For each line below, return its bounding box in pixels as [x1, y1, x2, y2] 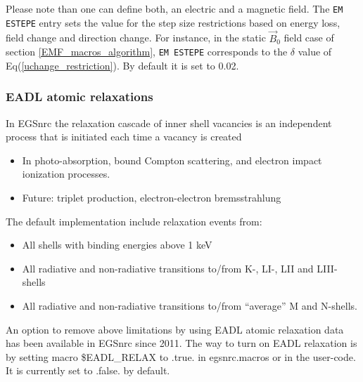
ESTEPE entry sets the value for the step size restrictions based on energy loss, [6, 15, 340, 29]
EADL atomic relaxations [6, 88, 153, 105]
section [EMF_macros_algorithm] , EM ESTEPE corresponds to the [6, 44, 288, 59]
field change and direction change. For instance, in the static [6, 30, 266, 45]
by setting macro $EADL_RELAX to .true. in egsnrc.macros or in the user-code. [6, 349, 356, 364]
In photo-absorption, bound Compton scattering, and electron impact [22, 152, 322, 167]
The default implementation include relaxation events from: [6, 213, 262, 228]
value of [298, 44, 332, 59]
